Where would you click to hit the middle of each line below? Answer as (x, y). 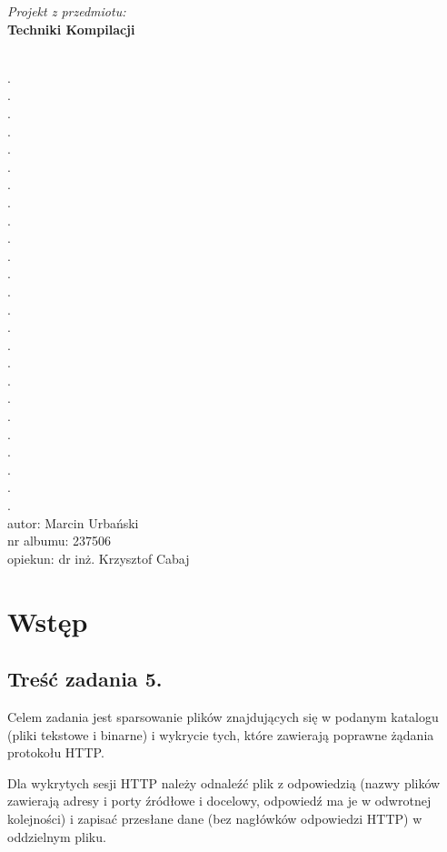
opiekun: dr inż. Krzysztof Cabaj (99, 558)
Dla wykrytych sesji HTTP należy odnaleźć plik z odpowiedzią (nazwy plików (224, 782)
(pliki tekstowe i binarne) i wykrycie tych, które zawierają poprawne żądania (221, 734)
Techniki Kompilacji (71, 29)
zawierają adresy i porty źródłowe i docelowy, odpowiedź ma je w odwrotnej (219, 801)
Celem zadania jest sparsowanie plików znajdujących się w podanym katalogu (223, 716)
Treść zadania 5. (85, 679)
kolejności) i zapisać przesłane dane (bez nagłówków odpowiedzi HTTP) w (215, 818)
